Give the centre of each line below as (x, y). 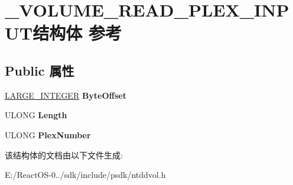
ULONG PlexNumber (48, 134)
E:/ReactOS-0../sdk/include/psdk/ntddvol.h (85, 175)
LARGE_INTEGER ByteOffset (66, 95)
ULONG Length (36, 115)
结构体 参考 (77, 33)
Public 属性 (40, 70)
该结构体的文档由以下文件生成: (64, 155)
